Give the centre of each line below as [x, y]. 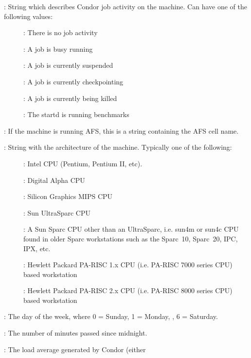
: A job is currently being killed [70, 98]
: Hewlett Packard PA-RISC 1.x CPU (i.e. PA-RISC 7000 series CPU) [128, 265]
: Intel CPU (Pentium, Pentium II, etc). [83, 163]
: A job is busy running [58, 49]
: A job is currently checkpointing [73, 81]
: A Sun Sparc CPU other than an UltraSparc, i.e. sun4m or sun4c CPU [131, 229]
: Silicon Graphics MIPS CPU [68, 196]
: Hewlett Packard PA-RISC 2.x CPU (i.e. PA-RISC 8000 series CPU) [128, 290]
